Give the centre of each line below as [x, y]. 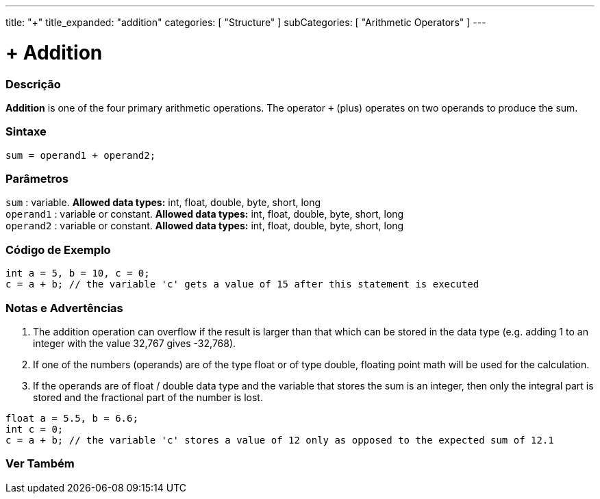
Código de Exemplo [58, 249]
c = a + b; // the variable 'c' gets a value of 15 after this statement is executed [242, 284]
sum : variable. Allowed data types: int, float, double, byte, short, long [163, 203]
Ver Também [40, 464]
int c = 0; [35, 429]
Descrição [33, 84]
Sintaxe [26, 132]
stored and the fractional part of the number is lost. [148, 397]
